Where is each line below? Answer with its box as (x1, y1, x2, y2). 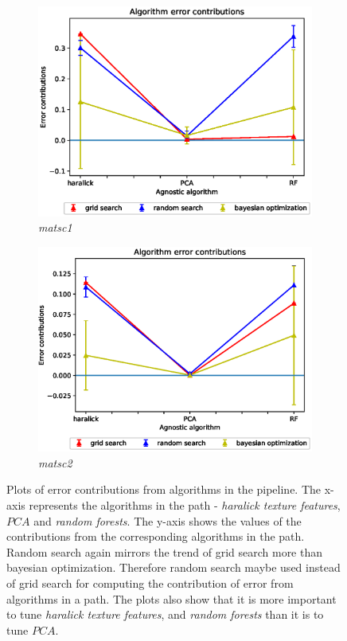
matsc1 (38, 219, 72, 236)
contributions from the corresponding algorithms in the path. (6, 528, 305, 545)
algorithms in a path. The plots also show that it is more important (6, 590, 337, 607)
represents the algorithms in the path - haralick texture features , (29, 497, 341, 513)
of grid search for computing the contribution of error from (6, 574, 294, 591)
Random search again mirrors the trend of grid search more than (6, 543, 323, 560)
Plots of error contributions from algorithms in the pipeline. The (6, 481, 322, 498)
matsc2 (38, 454, 72, 471)
